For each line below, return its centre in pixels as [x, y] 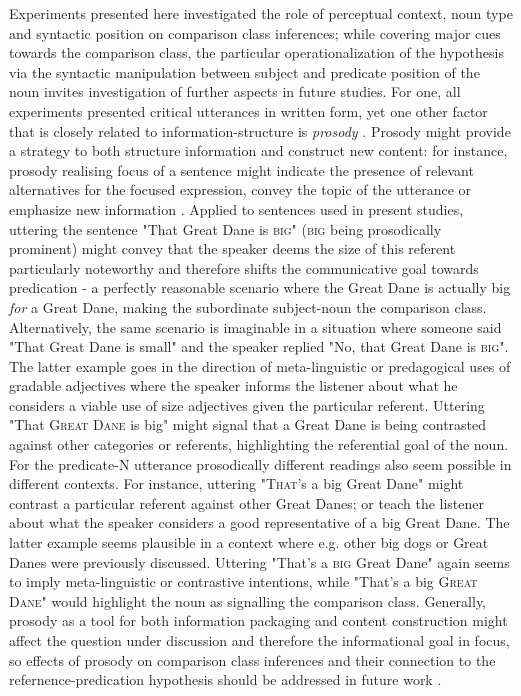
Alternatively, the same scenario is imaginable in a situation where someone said [255, 326]
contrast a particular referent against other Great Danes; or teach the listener [246, 502]
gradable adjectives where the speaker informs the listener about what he [233, 385]
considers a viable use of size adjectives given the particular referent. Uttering [247, 404]
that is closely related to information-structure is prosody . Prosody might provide [260, 130]
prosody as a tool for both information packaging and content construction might [258, 620]
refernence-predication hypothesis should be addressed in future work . [225, 679]
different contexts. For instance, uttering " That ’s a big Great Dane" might [236, 483]
